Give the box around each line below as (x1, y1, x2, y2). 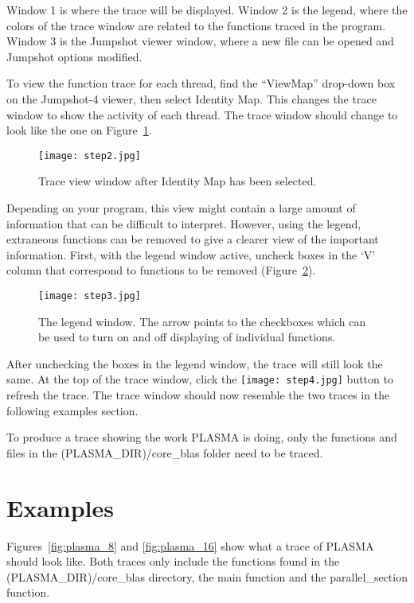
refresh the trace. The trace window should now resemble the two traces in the (6, 387, 390, 403)
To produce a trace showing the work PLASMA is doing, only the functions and (6, 429, 397, 445)
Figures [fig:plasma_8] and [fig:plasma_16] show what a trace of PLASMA (6, 537, 374, 554)
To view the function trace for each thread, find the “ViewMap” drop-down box (6, 75, 396, 91)
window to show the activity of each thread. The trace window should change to (6, 106, 398, 123)
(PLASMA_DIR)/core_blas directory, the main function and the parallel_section (6, 568, 408, 585)
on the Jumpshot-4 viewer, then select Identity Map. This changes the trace (6, 90, 377, 107)
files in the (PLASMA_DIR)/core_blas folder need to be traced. (6, 444, 323, 461)
